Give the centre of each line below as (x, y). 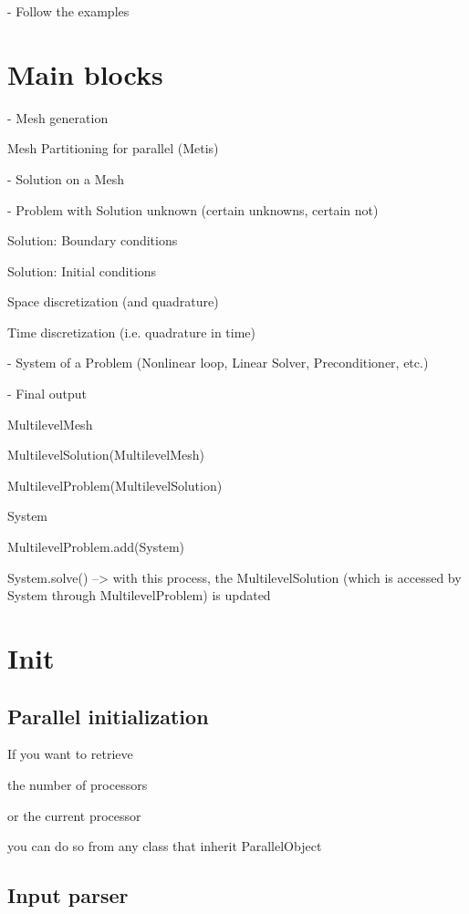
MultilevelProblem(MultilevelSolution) (115, 485)
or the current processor (74, 815)
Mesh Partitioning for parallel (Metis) (113, 148)
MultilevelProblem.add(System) (96, 547)
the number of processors (78, 784)
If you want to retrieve (70, 754)
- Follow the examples (68, 11)
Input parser (68, 895)
